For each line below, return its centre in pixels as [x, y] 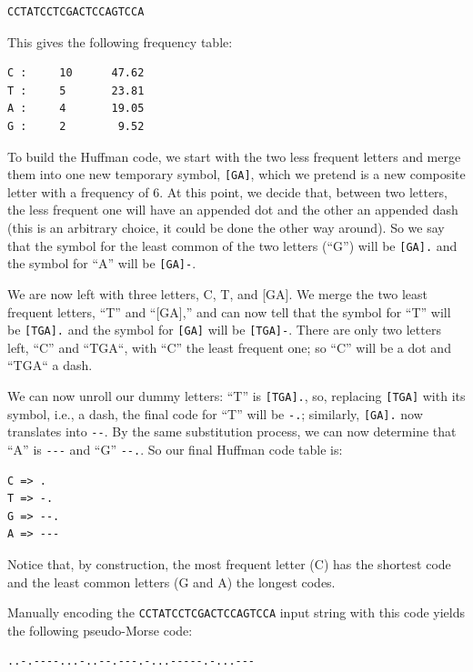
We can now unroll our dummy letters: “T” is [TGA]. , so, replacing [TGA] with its [236, 395]
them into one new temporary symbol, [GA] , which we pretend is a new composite [236, 174]
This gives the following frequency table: [120, 41]
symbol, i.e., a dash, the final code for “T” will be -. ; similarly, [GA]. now [215, 413]
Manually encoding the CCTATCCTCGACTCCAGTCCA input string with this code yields [236, 612]
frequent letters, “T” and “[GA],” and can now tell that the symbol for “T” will [229, 311]
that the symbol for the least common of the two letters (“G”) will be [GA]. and [232, 245]
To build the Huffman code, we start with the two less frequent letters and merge [234, 156]
